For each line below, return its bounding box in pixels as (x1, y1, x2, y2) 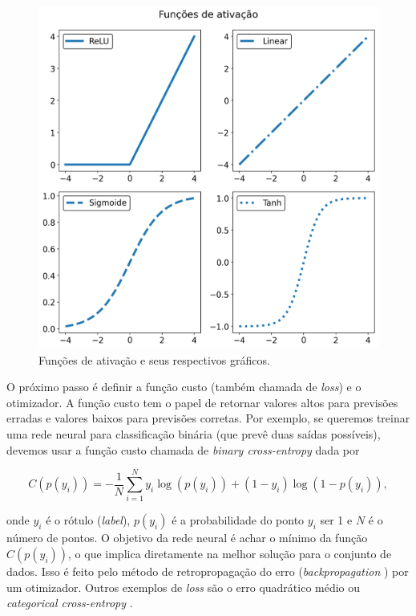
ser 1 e (320, 512, 353, 528)
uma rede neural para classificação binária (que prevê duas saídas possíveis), (6, 426, 381, 443)
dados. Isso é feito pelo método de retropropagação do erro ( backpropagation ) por (6, 562, 409, 579)
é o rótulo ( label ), (46, 512, 131, 528)
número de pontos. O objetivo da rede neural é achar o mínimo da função (6, 529, 368, 546)
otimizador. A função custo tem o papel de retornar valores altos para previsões (6, 394, 398, 410)
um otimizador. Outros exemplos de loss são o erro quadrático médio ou (6, 578, 361, 595)
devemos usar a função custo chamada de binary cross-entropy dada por (6, 441, 360, 458)
